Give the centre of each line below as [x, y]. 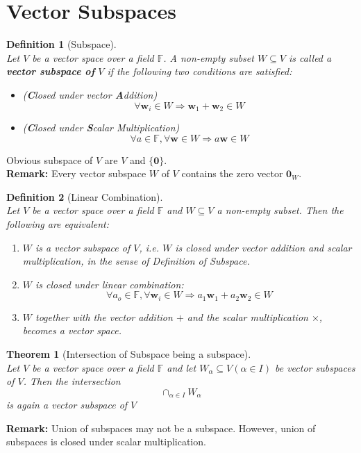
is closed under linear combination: [110, 284]
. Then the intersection [72, 381]
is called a [310, 57]
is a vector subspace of [83, 247]
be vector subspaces [315, 367]
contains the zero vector [232, 173]
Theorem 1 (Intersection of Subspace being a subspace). [129, 353]
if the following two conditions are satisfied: [200, 71]
